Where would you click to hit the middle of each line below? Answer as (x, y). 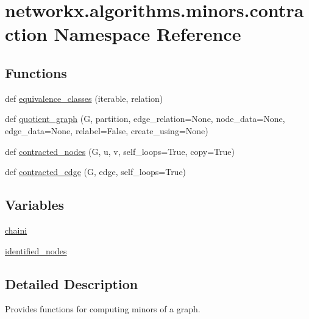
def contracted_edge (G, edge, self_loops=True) (96, 172)
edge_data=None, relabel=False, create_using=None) (107, 130)
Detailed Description (72, 283)
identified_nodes (36, 250)
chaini (16, 230)
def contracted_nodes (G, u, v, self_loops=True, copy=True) (120, 151)
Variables (35, 205)
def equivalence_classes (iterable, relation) (84, 98)
